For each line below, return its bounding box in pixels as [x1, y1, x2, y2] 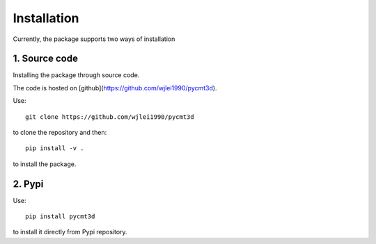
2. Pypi [13, 178, 44, 190]
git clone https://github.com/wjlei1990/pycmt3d [25, 113, 194, 121]
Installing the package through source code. [13, 71, 140, 79]
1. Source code [13, 53, 78, 65]
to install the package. [13, 160, 77, 168]
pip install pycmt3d [25, 213, 95, 220]
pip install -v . [25, 145, 84, 152]
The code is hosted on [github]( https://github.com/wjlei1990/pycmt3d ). [13, 83, 217, 92]
